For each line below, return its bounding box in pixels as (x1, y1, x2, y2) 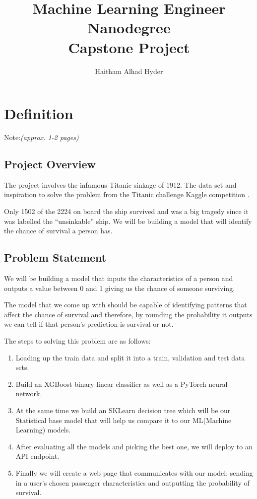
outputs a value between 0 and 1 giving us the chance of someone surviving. (4, 283, 235, 293)
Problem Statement (4, 250, 107, 265)
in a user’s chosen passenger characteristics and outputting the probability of (15, 477, 250, 488)
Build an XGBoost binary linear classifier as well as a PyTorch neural (15, 378, 228, 389)
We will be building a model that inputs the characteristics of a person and (4, 273, 233, 283)
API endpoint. (15, 451, 60, 461)
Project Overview (4, 156, 96, 172)
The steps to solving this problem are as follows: (4, 335, 151, 346)
